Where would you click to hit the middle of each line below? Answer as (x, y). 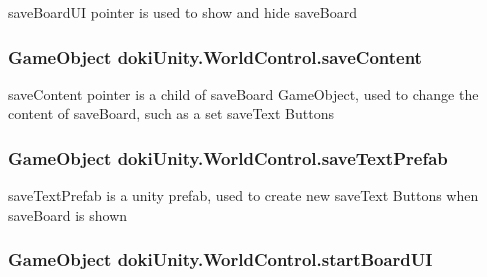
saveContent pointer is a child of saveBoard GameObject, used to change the (243, 93)
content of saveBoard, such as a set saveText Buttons (171, 113)
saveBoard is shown (68, 214)
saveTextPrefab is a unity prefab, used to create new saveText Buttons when (243, 195)
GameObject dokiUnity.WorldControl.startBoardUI (220, 259)
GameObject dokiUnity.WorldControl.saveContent (215, 56)
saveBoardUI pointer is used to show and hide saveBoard (182, 12)
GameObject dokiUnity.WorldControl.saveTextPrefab (228, 157)
